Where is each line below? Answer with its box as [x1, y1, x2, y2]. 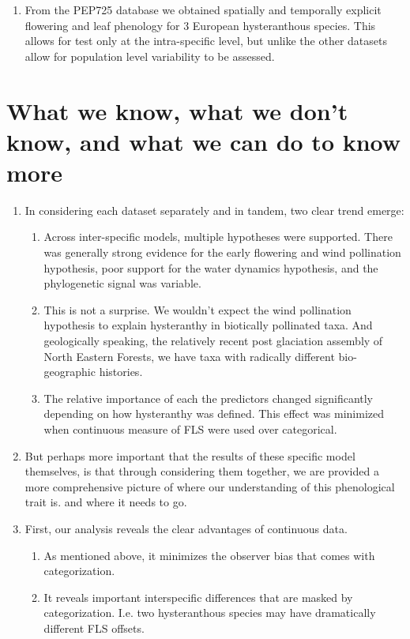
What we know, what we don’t [6, 94, 348, 126]
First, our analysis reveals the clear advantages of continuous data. [24, 520, 348, 536]
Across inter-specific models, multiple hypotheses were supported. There [43, 228, 393, 245]
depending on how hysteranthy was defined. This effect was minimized [43, 405, 385, 422]
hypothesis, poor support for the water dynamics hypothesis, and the [43, 259, 378, 276]
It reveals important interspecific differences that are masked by [43, 588, 353, 605]
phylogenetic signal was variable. [43, 275, 201, 291]
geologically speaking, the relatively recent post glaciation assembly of [43, 333, 383, 349]
